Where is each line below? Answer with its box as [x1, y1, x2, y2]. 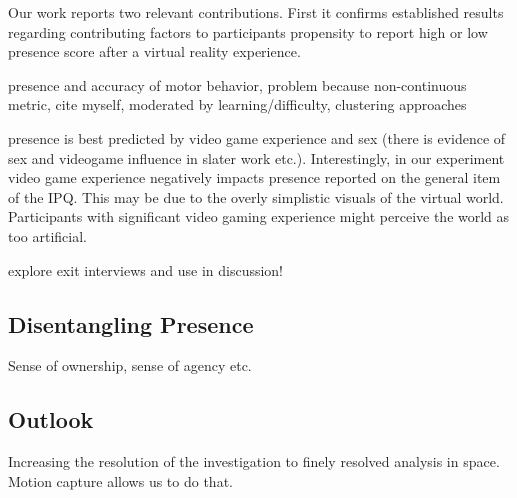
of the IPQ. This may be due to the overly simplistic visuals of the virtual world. [8, 186, 504, 207]
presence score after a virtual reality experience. [8, 41, 301, 62]
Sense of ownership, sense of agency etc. [8, 355, 252, 376]
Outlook [8, 404, 94, 435]
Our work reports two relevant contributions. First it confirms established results [8, 2, 504, 22]
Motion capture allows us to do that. [8, 470, 233, 491]
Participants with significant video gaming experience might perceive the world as [8, 206, 510, 227]
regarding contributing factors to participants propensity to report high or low [8, 21, 488, 42]
